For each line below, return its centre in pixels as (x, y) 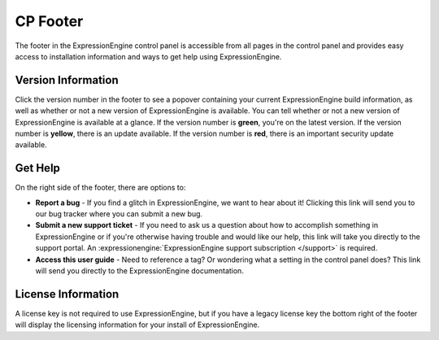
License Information (67, 294)
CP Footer (49, 21)
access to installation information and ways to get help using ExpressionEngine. (148, 56)
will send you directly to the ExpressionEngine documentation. (139, 271)
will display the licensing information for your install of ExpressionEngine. (137, 325)
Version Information (67, 80)
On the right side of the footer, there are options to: (100, 188)
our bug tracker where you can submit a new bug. (119, 214)
